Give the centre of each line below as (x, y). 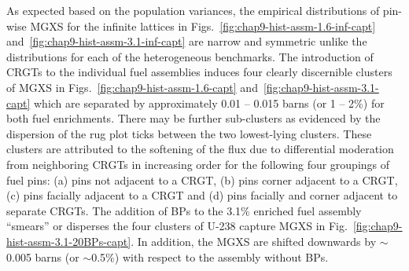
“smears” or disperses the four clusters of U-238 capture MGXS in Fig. (177, 226)
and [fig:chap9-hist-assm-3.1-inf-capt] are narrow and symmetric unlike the (187, 41)
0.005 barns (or (43, 256)
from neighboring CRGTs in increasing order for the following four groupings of (198, 164)
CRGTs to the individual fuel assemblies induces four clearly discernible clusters (199, 72)
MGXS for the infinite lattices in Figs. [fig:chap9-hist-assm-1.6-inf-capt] (203, 26)
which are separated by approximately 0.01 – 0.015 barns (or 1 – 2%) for (209, 103)
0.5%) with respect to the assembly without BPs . (210, 256)
